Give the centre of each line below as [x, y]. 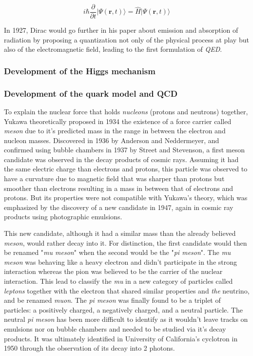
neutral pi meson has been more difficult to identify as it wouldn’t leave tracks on [126, 319]
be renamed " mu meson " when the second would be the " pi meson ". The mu [117, 252]
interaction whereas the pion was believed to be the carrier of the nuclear [113, 271]
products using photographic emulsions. [63, 217]
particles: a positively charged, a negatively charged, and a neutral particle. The [123, 309]
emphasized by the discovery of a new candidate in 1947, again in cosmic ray [119, 207]
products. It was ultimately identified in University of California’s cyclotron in [121, 338]
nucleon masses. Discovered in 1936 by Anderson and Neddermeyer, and [112, 140]
